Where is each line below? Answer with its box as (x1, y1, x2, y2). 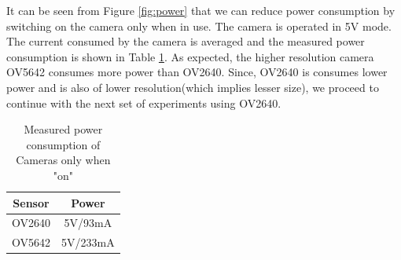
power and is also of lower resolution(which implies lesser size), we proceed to (6, 79, 379, 95)
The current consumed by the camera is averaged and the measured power (6, 33, 365, 49)
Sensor (13, 194, 50, 211)
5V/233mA (61, 234, 115, 251)
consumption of (26, 136, 101, 152)
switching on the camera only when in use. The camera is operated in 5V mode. (6, 17, 392, 34)
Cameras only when (16, 152, 111, 168)
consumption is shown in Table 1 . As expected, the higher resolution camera (6, 48, 374, 64)
